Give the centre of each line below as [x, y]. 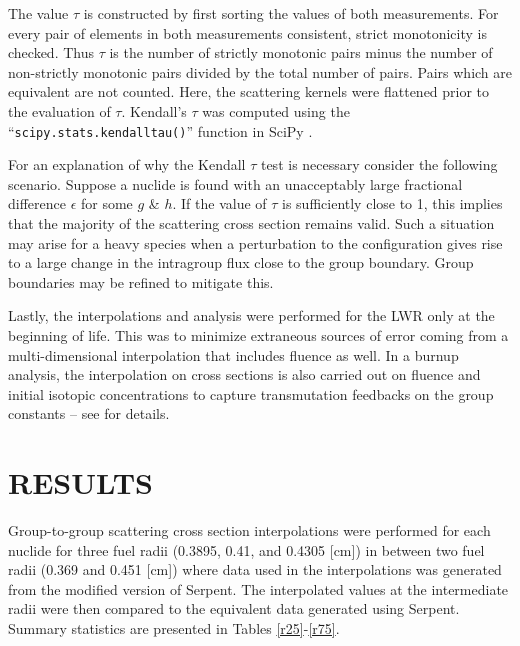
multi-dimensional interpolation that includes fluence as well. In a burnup [233, 354]
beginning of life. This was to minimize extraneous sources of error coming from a [258, 334]
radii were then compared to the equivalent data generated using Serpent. [234, 608]
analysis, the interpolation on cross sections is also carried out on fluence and [244, 374]
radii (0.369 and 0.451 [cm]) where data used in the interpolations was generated [255, 569]
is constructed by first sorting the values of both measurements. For [291, 13]
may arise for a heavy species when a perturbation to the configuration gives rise [255, 242]
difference [37, 203]
